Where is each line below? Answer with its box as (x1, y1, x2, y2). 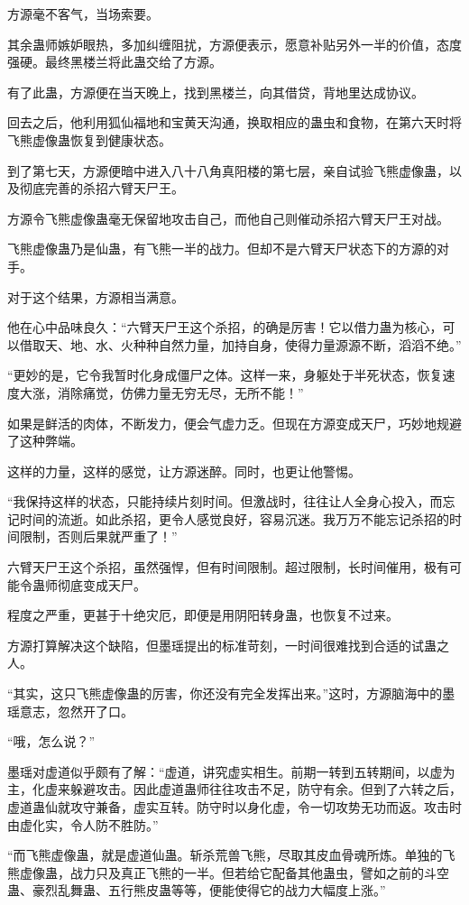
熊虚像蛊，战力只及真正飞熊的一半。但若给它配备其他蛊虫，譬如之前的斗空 (7, 863, 449, 882)
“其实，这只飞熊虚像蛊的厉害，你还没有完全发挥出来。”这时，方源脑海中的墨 (7, 684, 455, 703)
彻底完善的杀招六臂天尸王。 (19, 179, 184, 198)
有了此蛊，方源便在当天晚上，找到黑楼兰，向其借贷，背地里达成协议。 (7, 82, 424, 101)
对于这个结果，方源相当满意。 (7, 287, 184, 306)
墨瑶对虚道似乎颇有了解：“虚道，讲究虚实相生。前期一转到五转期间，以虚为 (7, 762, 455, 780)
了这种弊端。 (7, 431, 83, 450)
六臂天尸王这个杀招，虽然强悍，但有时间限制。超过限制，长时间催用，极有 (7, 558, 449, 577)
